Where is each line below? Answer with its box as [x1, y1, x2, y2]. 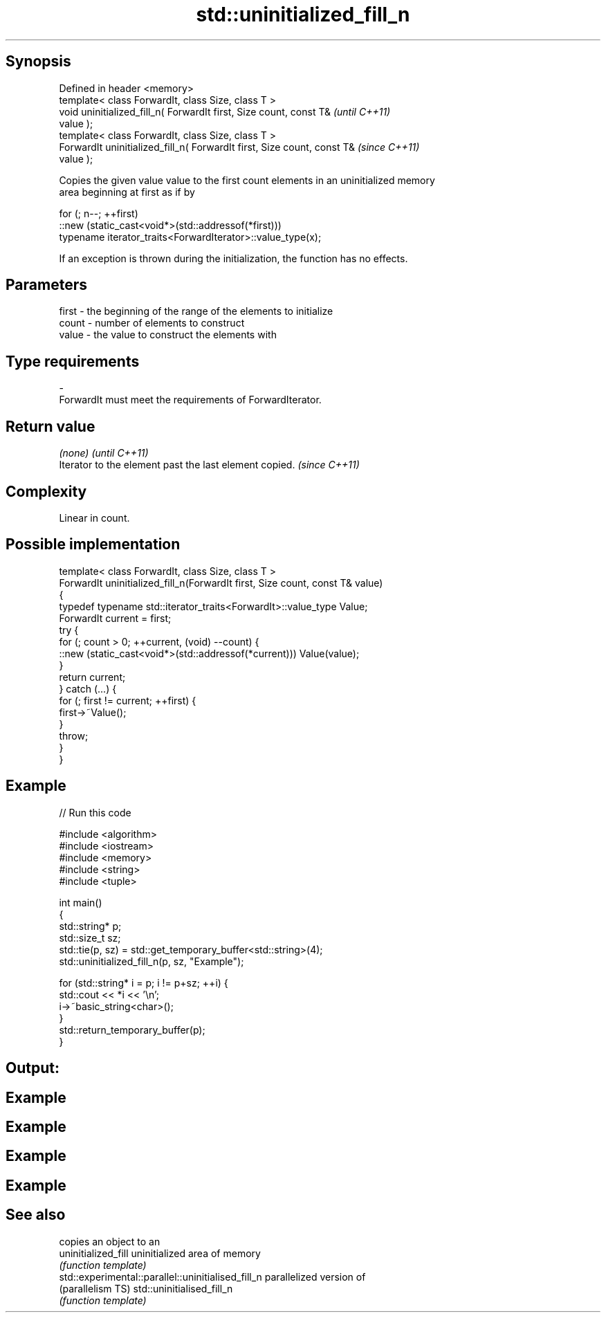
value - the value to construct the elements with [59, 329, 277, 341]
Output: [6, 1059, 59, 1077]
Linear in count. [59, 511, 130, 524]
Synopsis [6, 53, 71, 71]
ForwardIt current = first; [59, 612, 172, 624]
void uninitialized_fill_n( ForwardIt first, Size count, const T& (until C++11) [59, 105, 391, 118]
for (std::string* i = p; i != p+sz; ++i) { [59, 976, 228, 989]
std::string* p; [59, 919, 122, 932]
